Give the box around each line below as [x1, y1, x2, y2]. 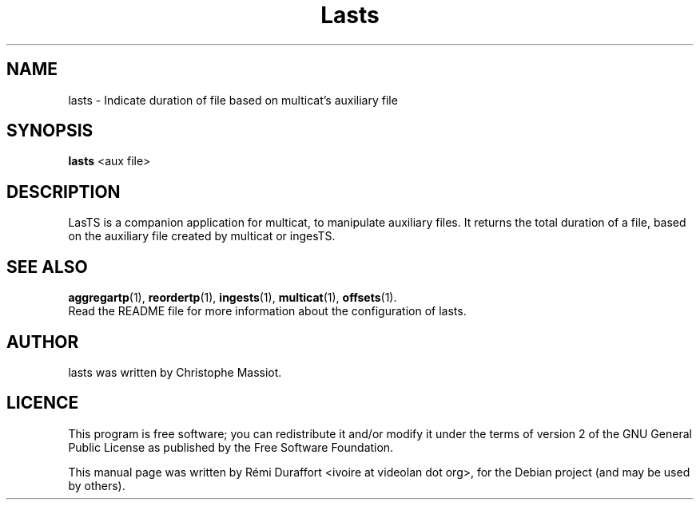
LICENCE [6, 393, 79, 413]
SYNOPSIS [6, 121, 93, 141]
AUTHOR [6, 331, 79, 352]
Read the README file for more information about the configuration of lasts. [68, 304, 467, 318]
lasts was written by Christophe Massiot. [68, 365, 282, 379]
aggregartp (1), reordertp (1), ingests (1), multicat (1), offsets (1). [68, 291, 397, 305]
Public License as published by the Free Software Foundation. [68, 440, 394, 454]
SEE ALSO [6, 256, 88, 277]
